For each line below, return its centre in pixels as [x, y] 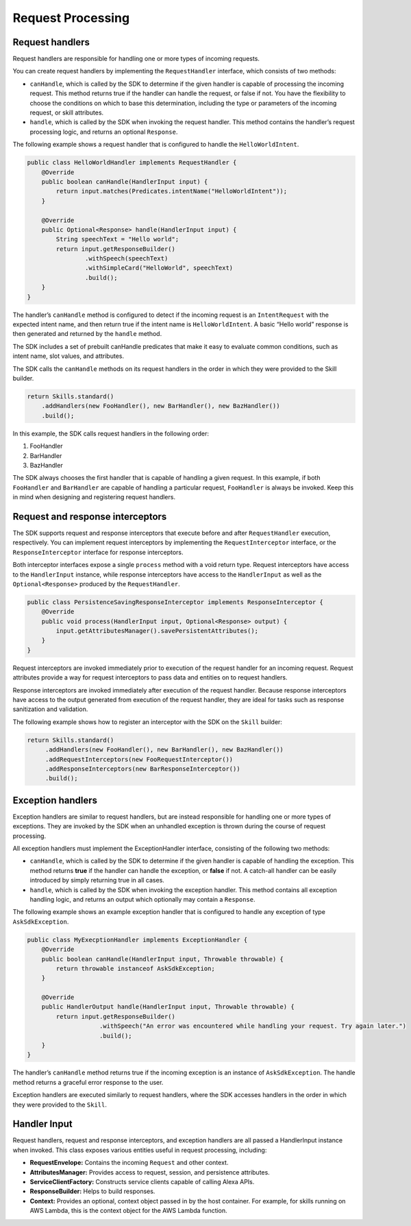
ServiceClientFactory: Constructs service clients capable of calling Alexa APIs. [142, 1182]
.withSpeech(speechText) [126, 259]
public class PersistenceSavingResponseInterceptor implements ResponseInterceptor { [175, 602]
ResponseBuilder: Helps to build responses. [92, 1191]
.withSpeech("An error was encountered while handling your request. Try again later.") [253, 1026]
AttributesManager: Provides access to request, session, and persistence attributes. [150, 1172]
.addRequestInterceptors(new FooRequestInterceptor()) [139, 759]
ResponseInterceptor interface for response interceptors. [98, 552]
